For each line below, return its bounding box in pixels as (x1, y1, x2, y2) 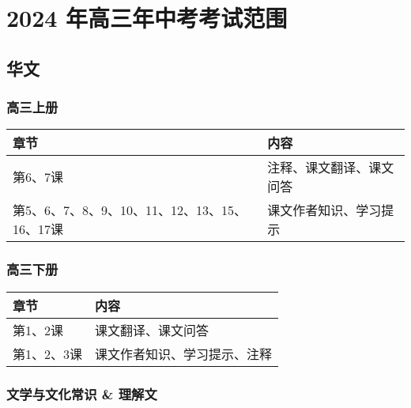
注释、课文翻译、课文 (267, 158, 394, 177)
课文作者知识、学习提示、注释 (95, 344, 273, 363)
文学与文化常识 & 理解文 (6, 383, 157, 403)
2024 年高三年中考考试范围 (6, 2, 288, 34)
